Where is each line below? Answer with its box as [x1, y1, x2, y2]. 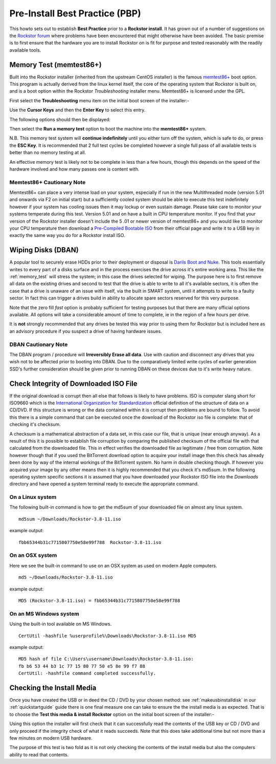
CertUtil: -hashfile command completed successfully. [18, 670, 156, 676]
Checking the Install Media [9, 683, 97, 692]
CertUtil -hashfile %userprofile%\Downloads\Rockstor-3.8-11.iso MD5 [18, 632, 197, 639]
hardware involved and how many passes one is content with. [9, 166, 140, 172]
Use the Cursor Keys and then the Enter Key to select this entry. [9, 107, 146, 113]
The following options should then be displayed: [9, 116, 111, 122]
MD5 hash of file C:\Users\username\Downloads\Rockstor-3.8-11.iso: [18, 656, 194, 662]
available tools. [9, 47, 41, 53]
